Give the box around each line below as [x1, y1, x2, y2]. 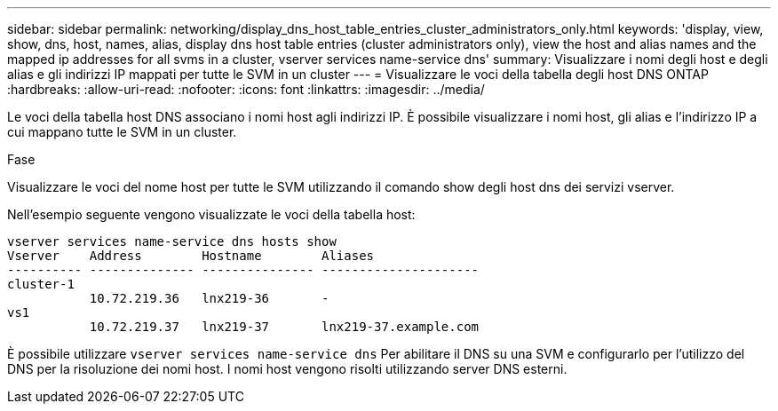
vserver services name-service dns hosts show [7, 234, 337, 249]
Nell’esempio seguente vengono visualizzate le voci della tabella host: [7, 207, 416, 222]
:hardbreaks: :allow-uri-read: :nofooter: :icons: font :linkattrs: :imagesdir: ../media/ [7, 82, 485, 97]
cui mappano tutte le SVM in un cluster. [7, 124, 237, 139]
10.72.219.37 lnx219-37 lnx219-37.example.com [89, 320, 480, 334]
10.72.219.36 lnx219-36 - [89, 291, 329, 305]
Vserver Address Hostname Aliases [7, 249, 375, 263]
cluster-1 [7, 277, 75, 291]
